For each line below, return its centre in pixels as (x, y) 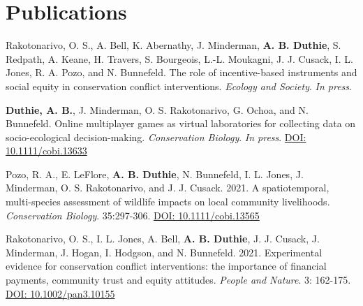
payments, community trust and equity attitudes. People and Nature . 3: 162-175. (178, 280)
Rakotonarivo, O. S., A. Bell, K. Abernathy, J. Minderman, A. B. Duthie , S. (173, 45)
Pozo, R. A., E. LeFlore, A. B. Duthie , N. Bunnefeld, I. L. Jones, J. (155, 174)
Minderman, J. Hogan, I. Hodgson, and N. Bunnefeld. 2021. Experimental (164, 252)
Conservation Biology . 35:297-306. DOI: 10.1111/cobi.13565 (133, 215)
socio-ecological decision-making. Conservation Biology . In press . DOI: (156, 137)
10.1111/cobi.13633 (46, 151)
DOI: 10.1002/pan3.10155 (60, 293)
